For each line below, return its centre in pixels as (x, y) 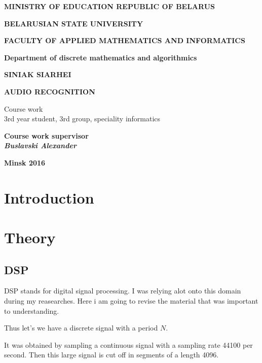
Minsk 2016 (25, 162)
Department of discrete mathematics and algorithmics (101, 57)
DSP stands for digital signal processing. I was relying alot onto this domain (123, 291)
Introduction (49, 197)
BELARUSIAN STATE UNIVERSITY (74, 23)
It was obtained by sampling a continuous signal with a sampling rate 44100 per (128, 344)
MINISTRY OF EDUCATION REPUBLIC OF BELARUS (109, 6)
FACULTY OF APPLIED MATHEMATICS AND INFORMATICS (125, 40)
